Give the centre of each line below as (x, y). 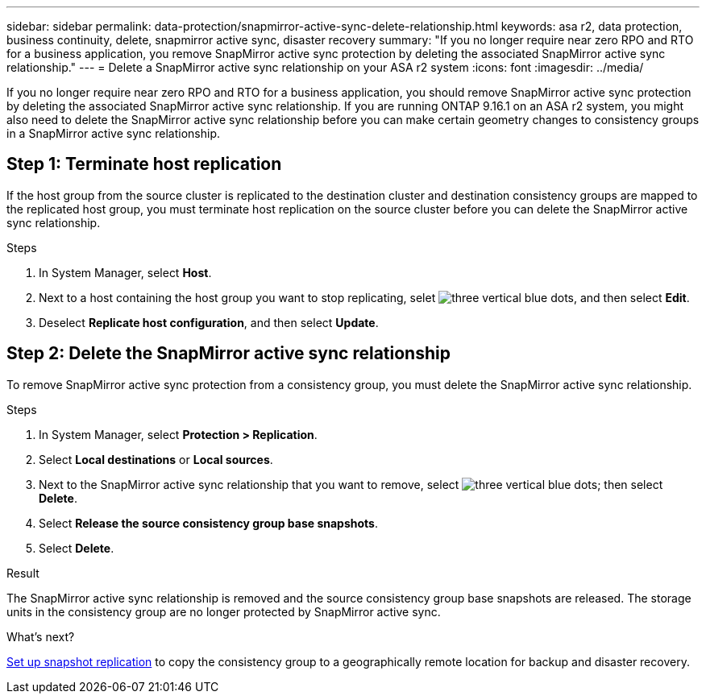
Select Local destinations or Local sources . (156, 459)
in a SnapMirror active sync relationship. (113, 133)
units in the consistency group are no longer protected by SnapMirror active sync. (224, 611)
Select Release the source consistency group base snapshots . (208, 523)
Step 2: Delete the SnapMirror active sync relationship (228, 354)
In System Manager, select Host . (125, 272)
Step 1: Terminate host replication (144, 164)
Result (23, 573)
